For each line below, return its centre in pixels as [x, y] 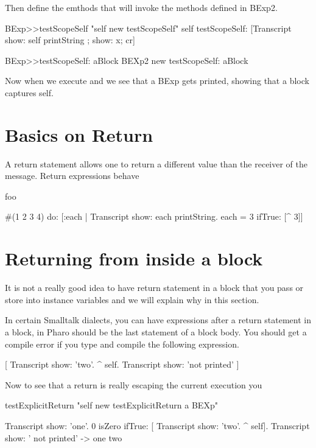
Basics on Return [79, 134]
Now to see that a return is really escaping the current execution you [134, 384]
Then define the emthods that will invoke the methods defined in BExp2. [141, 7]
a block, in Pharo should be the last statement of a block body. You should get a [156, 331]
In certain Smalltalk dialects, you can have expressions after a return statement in [158, 320]
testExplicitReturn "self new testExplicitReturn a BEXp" [111, 405]
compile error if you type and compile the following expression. [122, 344]
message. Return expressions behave [72, 176]
